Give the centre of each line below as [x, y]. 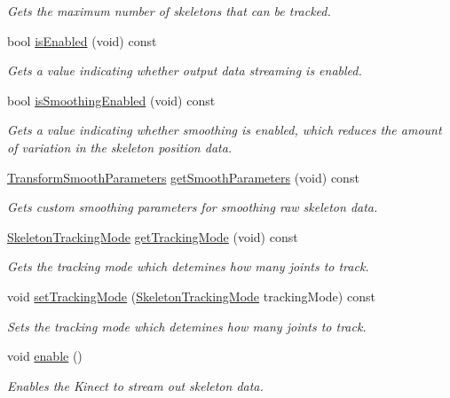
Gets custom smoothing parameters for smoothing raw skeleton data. [193, 207]
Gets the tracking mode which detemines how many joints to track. [188, 266]
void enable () [45, 356]
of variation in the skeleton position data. [120, 147]
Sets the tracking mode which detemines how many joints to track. [187, 326]
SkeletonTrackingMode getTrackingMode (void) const [153, 236]
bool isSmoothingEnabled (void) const [111, 100]
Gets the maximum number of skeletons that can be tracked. [169, 11]
